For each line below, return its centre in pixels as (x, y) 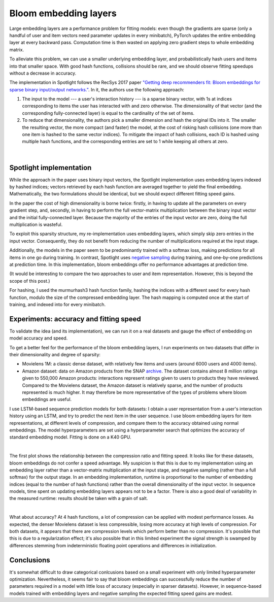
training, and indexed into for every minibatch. (58, 304)
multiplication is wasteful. (36, 225)
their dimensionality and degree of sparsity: (55, 355)
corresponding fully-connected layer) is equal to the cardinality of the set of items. (108, 113)
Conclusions (30, 560)
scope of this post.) (30, 281)
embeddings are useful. (47, 399)
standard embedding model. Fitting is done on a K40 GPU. (70, 437)
